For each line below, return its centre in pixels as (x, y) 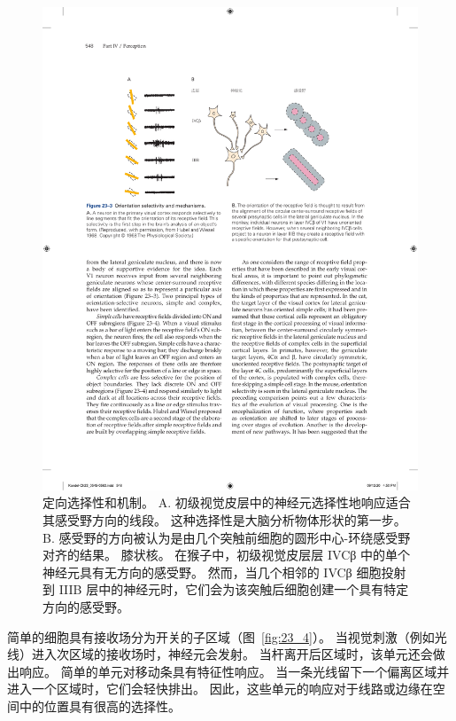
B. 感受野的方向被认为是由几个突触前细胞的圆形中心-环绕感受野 (227, 537)
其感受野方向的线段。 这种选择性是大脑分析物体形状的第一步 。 (224, 519)
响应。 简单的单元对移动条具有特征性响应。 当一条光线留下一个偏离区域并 (234, 671)
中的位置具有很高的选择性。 (100, 705)
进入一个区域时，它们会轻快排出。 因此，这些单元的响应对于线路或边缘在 (220, 689)
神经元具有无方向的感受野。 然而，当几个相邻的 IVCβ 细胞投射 (224, 572)
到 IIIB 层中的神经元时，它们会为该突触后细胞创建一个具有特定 (226, 589)
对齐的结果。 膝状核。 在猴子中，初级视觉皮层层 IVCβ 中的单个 (227, 555)
